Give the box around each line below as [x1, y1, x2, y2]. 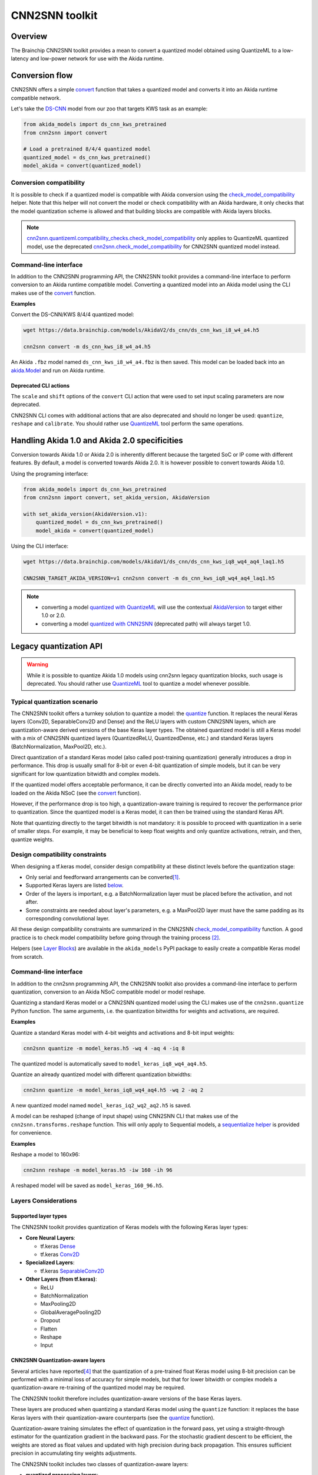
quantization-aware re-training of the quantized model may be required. [11, 1384, 185, 1391]
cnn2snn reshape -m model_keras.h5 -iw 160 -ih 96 [23, 1166, 173, 1174]
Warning [26, 661, 48, 668]
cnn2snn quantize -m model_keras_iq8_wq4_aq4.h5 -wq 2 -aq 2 [23, 1086, 204, 1093]
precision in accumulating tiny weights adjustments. [11, 1450, 137, 1457]
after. [25, 899, 38, 906]
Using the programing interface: [11, 470, 88, 477]
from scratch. [11, 953, 44, 960]
